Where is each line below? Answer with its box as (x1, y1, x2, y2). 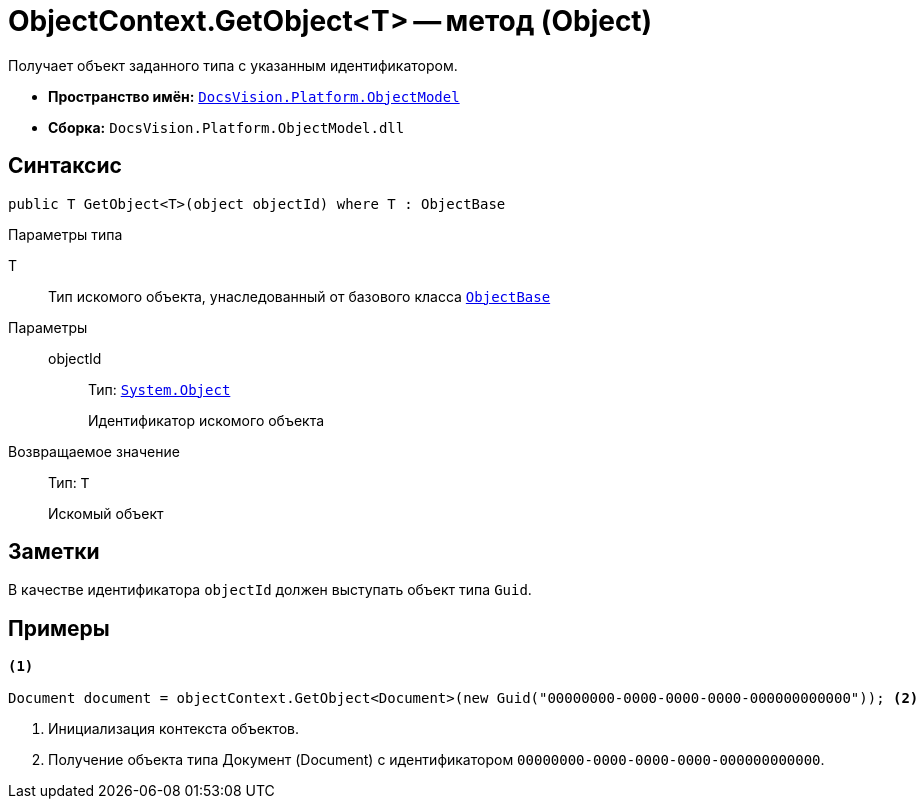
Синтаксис (8, 153, 122, 179)
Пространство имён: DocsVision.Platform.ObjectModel (48, 87, 460, 105)
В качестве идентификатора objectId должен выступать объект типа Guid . (8, 581, 532, 599)
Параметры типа (8, 225, 123, 243)
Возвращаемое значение (8, 442, 180, 460)
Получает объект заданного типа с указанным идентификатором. (8, 56, 458, 74)
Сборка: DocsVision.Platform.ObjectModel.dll (48, 118, 405, 136)
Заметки (8, 539, 100, 565)
